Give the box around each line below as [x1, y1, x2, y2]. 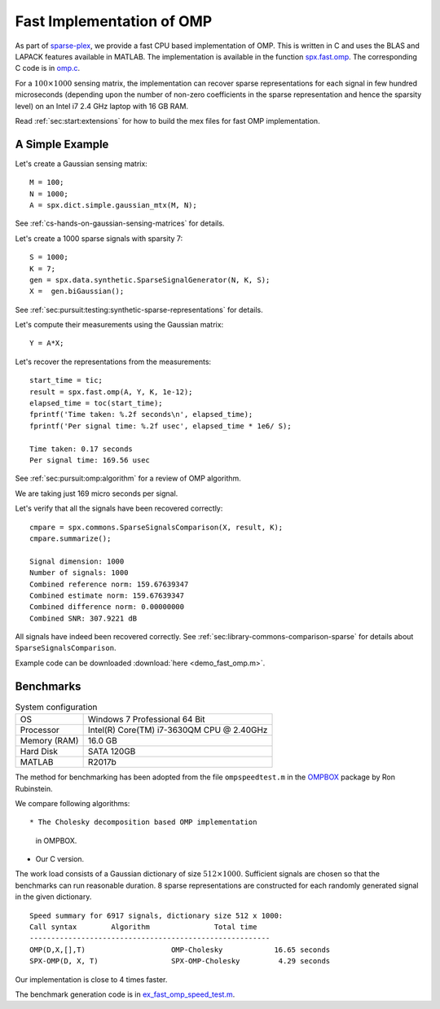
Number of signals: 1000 [29, 568, 129, 577]
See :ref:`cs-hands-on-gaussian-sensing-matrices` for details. [15, 218, 225, 228]
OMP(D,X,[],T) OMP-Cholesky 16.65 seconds [29, 945, 331, 954]
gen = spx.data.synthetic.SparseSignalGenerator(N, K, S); [29, 275, 271, 284]
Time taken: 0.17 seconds [29, 444, 134, 454]
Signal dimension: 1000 [29, 556, 125, 566]
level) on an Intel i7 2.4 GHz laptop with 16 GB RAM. [15, 101, 189, 111]
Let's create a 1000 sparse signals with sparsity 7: [15, 233, 183, 243]
